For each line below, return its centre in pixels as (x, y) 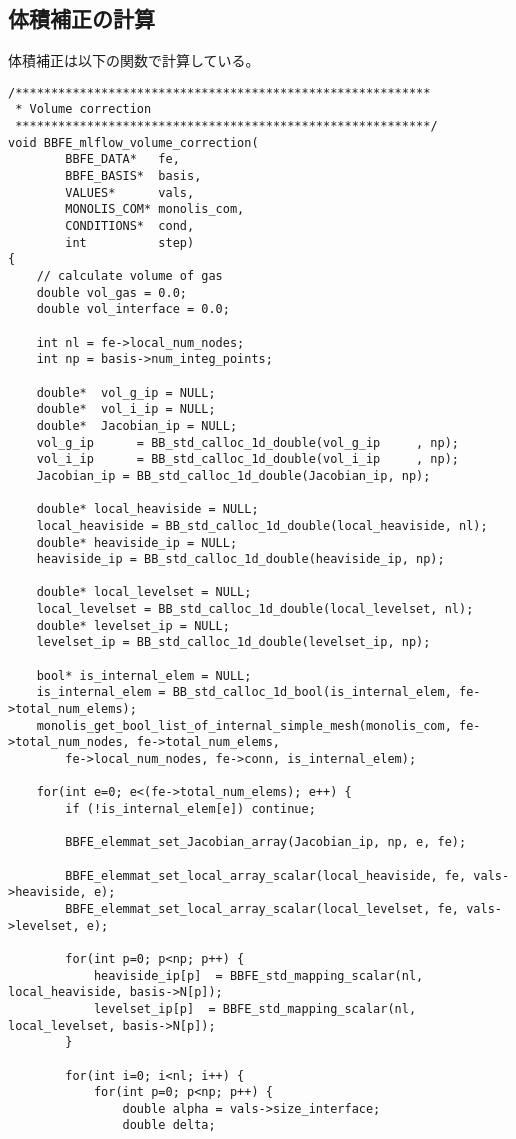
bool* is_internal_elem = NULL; (144, 675)
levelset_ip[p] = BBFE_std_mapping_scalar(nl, (255, 1008)
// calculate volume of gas (129, 276)
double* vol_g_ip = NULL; (126, 392)
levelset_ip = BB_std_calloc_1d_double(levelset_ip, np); (233, 642)
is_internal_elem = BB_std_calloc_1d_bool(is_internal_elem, (244, 692)
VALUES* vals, (130, 192)
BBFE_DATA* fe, (122, 159)
